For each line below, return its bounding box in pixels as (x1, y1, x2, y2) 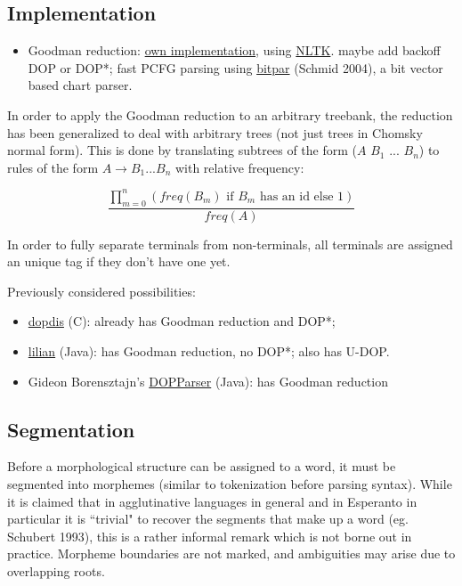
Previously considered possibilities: (7, 281, 196, 300)
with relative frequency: (174, 158, 304, 176)
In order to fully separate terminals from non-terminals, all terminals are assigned (7, 234, 453, 253)
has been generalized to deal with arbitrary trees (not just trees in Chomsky (7, 123, 423, 142)
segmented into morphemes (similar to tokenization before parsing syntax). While (7, 475, 452, 493)
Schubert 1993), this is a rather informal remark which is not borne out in (7, 526, 412, 545)
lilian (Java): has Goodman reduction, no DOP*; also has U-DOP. (28, 342, 390, 361)
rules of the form (7, 158, 99, 176)
